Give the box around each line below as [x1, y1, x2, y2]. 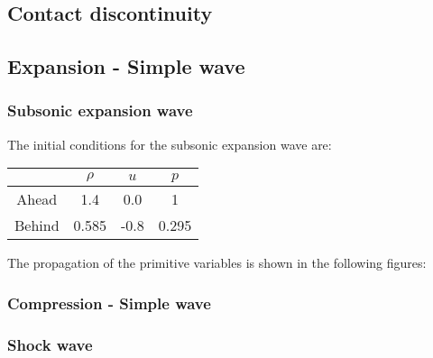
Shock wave [7, 333, 93, 355]
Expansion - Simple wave [7, 52, 245, 80]
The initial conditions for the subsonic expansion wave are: [7, 134, 332, 153]
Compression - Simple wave [7, 291, 211, 314]
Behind [14, 215, 60, 236]
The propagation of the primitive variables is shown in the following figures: [7, 253, 427, 272]
